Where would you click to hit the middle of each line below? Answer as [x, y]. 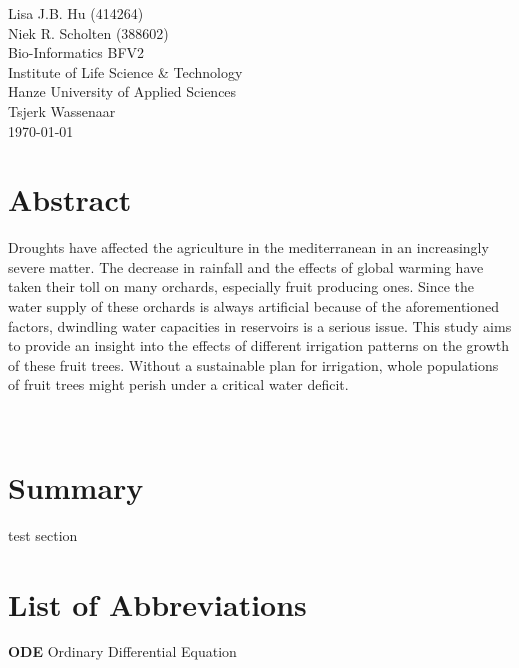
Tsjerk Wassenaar [62, 110]
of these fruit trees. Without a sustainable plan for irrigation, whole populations [253, 364]
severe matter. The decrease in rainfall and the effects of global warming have [246, 266]
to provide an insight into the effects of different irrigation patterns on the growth [258, 345]
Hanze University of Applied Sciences [122, 91]
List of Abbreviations [157, 603]
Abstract [70, 199]
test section [43, 534]
